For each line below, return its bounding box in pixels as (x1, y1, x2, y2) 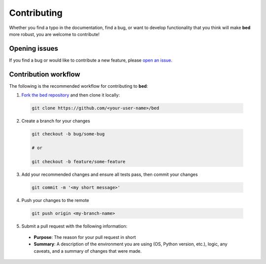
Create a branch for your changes (21, 118, 91, 124)
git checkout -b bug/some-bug (32, 131, 105, 137)
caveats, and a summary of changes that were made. (33, 248, 142, 254)
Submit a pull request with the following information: (21, 223, 128, 229)
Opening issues (9, 44, 59, 53)
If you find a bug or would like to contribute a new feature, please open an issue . (9, 57, 172, 63)
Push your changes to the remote (21, 197, 89, 203)
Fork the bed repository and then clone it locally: (21, 92, 120, 98)
